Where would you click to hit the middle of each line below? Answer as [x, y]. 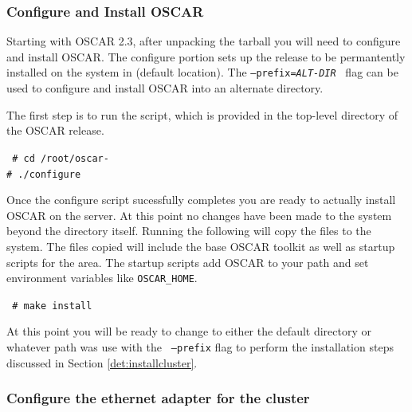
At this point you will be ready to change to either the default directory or [189, 331]
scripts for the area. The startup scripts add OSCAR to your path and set [188, 262]
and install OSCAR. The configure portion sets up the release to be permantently [206, 56]
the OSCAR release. [55, 130]
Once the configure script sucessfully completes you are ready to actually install [201, 200]
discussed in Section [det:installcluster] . [102, 362]
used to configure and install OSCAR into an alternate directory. [165, 88]
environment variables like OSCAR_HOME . [102, 278]
